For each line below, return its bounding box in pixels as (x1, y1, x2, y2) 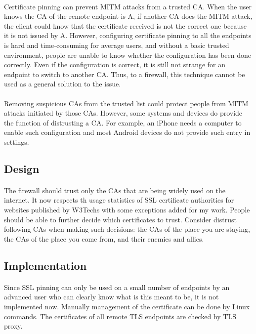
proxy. (4, 321, 23, 331)
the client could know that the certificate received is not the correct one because (4, 20, 247, 31)
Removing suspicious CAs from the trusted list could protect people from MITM (4, 98, 249, 108)
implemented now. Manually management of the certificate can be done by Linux (4, 301, 250, 311)
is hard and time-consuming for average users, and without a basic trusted (4, 40, 229, 50)
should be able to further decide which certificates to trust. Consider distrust (4, 214, 237, 224)
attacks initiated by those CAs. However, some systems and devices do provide (4, 108, 243, 118)
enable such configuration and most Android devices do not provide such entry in (4, 127, 251, 137)
